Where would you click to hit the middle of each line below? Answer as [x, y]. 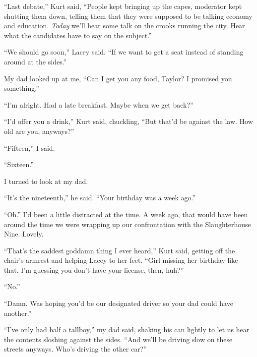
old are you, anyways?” [39, 131]
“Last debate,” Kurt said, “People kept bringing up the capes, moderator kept [123, 6]
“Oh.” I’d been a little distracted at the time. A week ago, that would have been [126, 214]
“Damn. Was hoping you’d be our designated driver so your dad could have [119, 303]
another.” [18, 313]
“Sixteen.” [19, 164]
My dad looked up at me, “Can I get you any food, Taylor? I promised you [118, 78]
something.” [22, 88]
